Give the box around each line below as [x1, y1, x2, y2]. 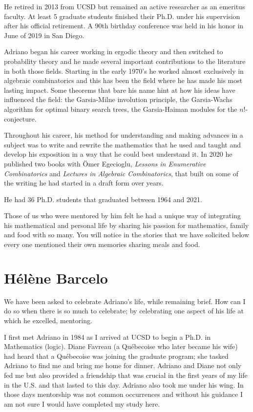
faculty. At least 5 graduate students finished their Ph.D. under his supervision [4, 11, 240, 21]
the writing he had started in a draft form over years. [4, 178, 164, 188]
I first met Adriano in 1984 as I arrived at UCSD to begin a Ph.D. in [4, 331, 211, 342]
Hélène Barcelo [4, 268, 108, 288]
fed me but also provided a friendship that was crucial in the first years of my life [4, 370, 248, 380]
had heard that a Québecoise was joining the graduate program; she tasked [4, 350, 229, 361]
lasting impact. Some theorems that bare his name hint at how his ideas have [4, 84, 235, 95]
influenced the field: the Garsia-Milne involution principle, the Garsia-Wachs [4, 94, 232, 104]
